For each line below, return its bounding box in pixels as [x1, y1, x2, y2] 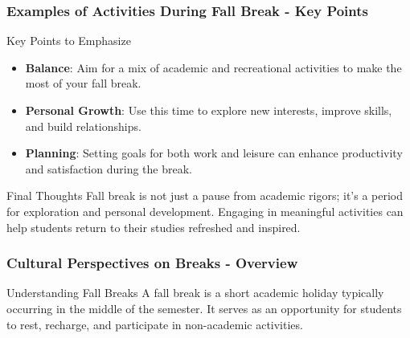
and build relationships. [25, 117, 141, 134]
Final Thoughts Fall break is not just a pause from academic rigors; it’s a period [6, 187, 404, 204]
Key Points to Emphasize [6, 32, 131, 49]
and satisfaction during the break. [25, 160, 192, 177]
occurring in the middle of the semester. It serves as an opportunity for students [6, 299, 402, 316]
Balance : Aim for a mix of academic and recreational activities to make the [25, 59, 402, 75]
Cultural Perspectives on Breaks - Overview [6, 253, 298, 273]
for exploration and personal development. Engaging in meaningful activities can [6, 202, 404, 219]
